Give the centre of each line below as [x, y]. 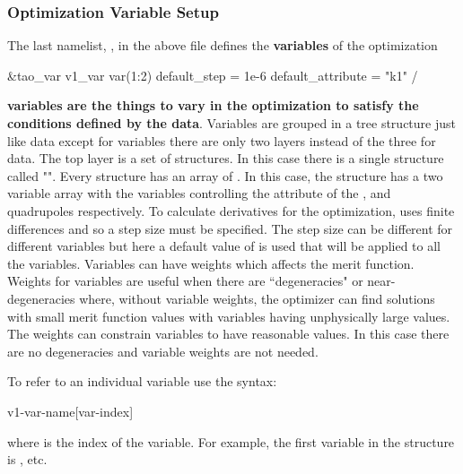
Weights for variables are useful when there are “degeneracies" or [185, 281]
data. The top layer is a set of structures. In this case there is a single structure [226, 158]
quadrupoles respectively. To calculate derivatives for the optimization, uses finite [231, 210]
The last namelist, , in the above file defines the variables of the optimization [223, 45]
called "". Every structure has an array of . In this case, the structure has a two [225, 175]
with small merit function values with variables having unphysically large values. [229, 316]
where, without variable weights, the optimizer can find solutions [257, 298]
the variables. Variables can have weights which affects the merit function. [211, 263]
